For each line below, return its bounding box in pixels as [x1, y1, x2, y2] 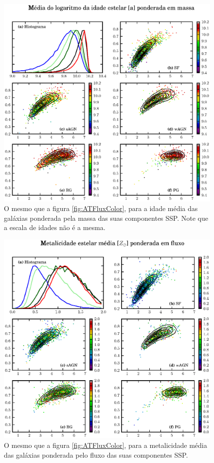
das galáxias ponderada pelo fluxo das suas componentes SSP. [4, 449, 188, 460]
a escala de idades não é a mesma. [4, 222, 106, 232]
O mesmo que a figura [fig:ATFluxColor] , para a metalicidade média [4, 440, 207, 450]
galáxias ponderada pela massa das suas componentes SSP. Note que [4, 212, 208, 223]
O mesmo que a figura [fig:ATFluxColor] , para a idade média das [4, 203, 198, 213]
